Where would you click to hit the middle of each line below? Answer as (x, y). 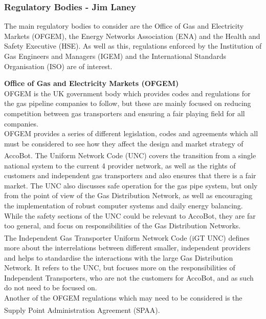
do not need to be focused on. (51, 288)
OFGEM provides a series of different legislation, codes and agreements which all (131, 133)
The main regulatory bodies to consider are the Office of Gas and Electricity (124, 26)
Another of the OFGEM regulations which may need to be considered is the (123, 297)
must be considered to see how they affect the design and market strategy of (124, 143)
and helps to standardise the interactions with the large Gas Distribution (119, 257)
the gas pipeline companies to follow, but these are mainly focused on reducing (128, 103)
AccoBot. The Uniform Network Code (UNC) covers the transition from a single (130, 155)
